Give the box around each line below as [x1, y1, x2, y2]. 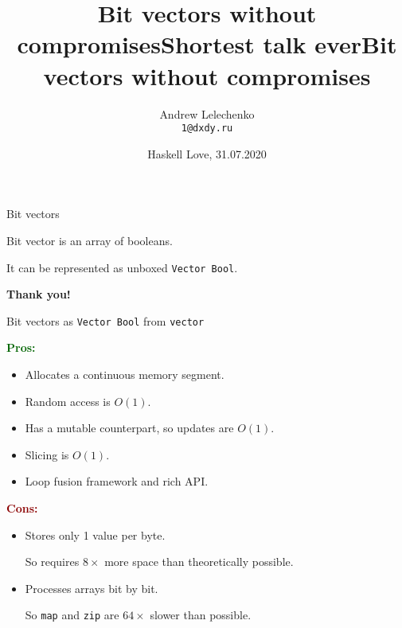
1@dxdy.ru [181, 123, 233, 135]
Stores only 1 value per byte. [25, 526, 166, 543]
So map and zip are [25, 607, 119, 623]
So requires [25, 553, 80, 570]
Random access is [25, 392, 111, 409]
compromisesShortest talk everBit [17, 28, 397, 60]
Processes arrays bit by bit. [25, 579, 158, 596]
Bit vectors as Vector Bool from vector [6, 312, 205, 329]
